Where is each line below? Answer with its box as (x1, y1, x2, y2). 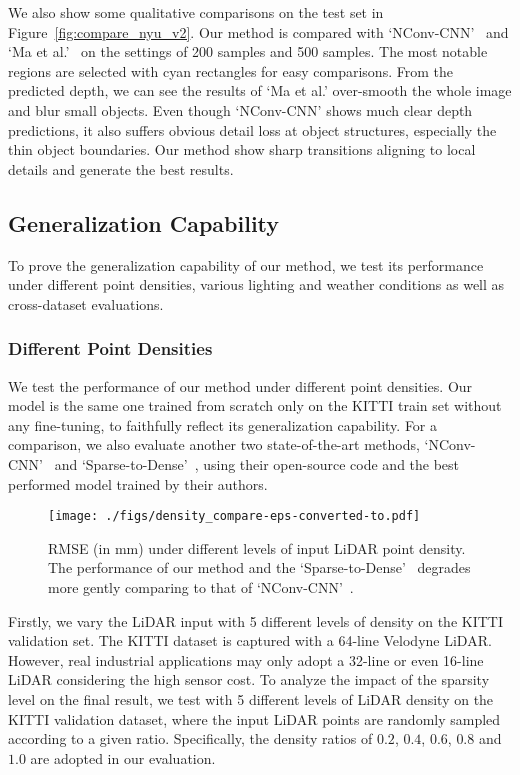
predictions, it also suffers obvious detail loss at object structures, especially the (8, 119, 497, 140)
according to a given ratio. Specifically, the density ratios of (8, 728, 373, 749)
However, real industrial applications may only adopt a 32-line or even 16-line (8, 649, 484, 670)
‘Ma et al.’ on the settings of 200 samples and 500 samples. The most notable (8, 41, 488, 62)
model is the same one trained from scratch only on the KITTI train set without (8, 395, 502, 416)
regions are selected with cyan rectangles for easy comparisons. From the (8, 60, 453, 81)
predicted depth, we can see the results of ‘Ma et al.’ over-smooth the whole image (8, 80, 512, 101)
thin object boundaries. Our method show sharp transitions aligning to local (8, 139, 476, 160)
